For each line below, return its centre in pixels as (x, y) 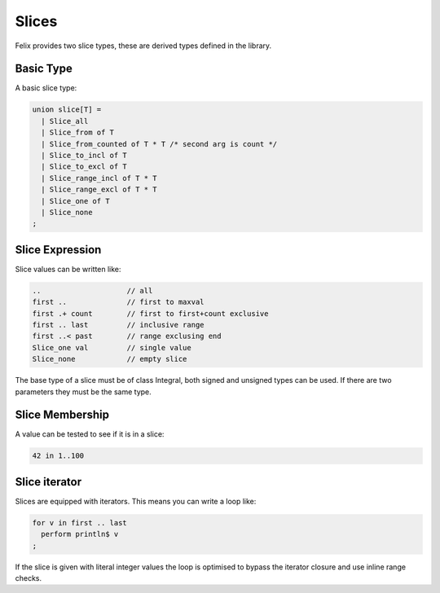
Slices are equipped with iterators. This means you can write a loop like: (136, 501)
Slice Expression (58, 250)
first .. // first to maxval (118, 302)
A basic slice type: (46, 88)
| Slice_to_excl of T (84, 167)
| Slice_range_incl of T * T (99, 178)
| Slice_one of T (75, 201)
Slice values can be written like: (68, 269)
